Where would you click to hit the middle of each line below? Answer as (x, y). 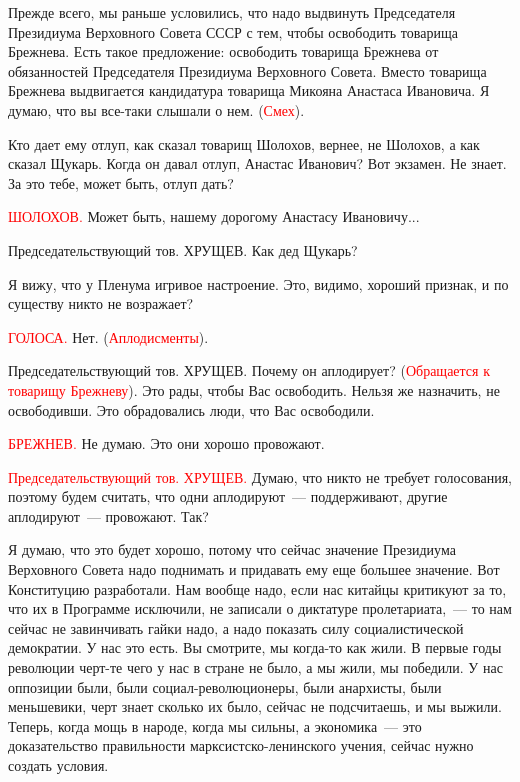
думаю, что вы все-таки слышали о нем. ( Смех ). (156, 109)
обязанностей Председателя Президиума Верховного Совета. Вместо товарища (247, 70)
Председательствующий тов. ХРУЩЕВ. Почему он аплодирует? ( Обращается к (249, 370)
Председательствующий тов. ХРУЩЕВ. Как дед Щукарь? (183, 249)
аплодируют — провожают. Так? (108, 515)
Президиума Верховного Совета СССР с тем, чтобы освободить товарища (233, 31)
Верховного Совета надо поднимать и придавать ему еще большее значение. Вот (254, 569)
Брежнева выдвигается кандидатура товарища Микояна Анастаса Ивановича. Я (249, 90)
